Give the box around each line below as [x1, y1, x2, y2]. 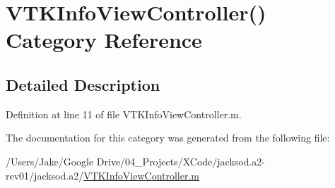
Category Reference [6, 25, 202, 54]
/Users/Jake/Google [6, 153, 94, 168]
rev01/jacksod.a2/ [6, 168, 84, 182]
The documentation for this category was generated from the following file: [6, 130, 330, 145]
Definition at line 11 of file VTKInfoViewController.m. [6, 106, 242, 121]
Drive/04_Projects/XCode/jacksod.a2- [96, 153, 266, 168]
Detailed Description [6, 73, 160, 95]
